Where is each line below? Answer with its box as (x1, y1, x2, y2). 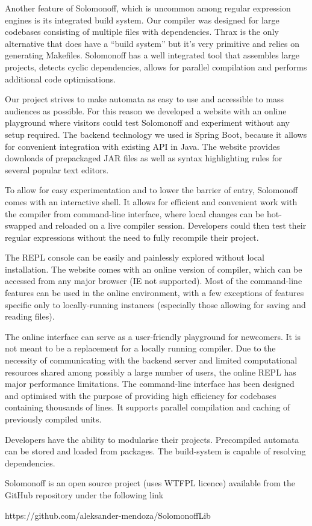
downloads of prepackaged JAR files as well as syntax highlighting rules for (5, 152, 282, 164)
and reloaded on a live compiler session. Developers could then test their (39, 219, 307, 232)
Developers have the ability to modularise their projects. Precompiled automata (5, 433, 299, 445)
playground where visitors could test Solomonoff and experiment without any (5, 116, 290, 129)
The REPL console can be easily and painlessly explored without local (5, 251, 264, 264)
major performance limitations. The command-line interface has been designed (5, 377, 295, 390)
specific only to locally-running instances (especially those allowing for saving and (5, 298, 306, 311)
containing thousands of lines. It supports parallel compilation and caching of (5, 401, 290, 413)
